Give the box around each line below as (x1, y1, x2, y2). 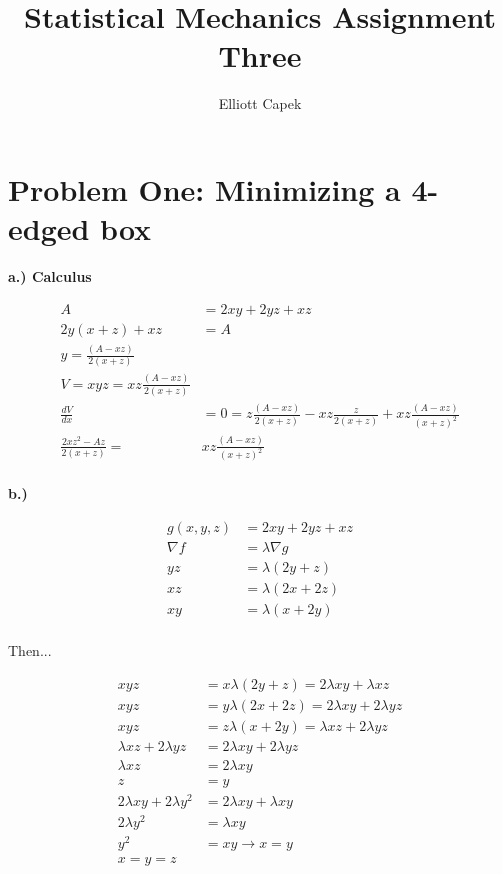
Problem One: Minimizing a (8, 168, 401, 209)
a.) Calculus (8, 266, 92, 287)
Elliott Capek (218, 93, 302, 114)
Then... (8, 640, 52, 661)
